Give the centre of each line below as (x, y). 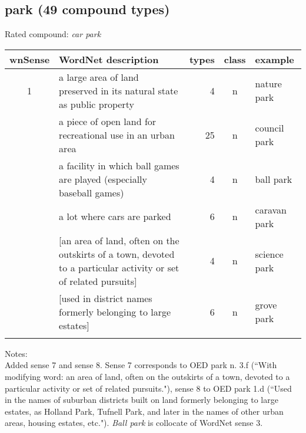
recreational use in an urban (117, 135)
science (269, 254)
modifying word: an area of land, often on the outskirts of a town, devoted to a (147, 376)
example (275, 59)
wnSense (30, 59)
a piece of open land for (108, 121)
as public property (97, 104)
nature (268, 84)
